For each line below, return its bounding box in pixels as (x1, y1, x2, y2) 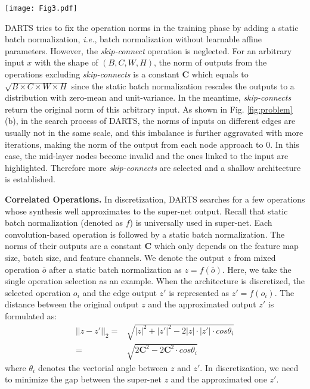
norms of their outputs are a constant (5, 239, 142, 252)
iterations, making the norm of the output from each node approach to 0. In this (5, 138, 299, 150)
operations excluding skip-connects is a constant (5, 68, 179, 80)
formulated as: (5, 309, 57, 322)
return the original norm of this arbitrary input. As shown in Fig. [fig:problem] (5, 102, 293, 115)
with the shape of (35, 56, 98, 69)
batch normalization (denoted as (5, 216, 123, 229)
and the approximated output (148, 298, 256, 310)
